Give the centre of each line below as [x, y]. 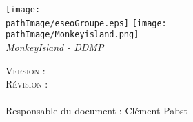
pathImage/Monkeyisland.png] [72, 35]
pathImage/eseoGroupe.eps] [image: [86, 23]
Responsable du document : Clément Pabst [96, 111]
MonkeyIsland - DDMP [55, 47]
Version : [26, 70]
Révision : [27, 84]
